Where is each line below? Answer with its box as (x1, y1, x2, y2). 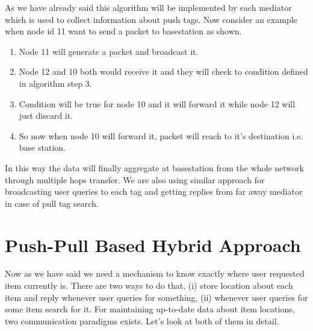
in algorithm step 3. (19, 77, 92, 89)
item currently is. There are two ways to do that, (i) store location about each (5, 279, 293, 292)
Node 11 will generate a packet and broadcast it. (19, 45, 199, 57)
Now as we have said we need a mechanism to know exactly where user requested (5, 267, 305, 280)
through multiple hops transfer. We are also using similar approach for (5, 173, 265, 186)
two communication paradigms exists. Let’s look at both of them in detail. (5, 314, 279, 327)
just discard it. (19, 109, 73, 122)
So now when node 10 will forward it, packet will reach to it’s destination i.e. (19, 129, 303, 142)
